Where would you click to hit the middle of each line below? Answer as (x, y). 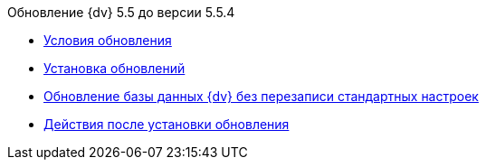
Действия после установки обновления (167, 124)
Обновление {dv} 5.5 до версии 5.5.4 (121, 12)
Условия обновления (108, 40)
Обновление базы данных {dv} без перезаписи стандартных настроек (261, 96)
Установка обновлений (114, 68)
